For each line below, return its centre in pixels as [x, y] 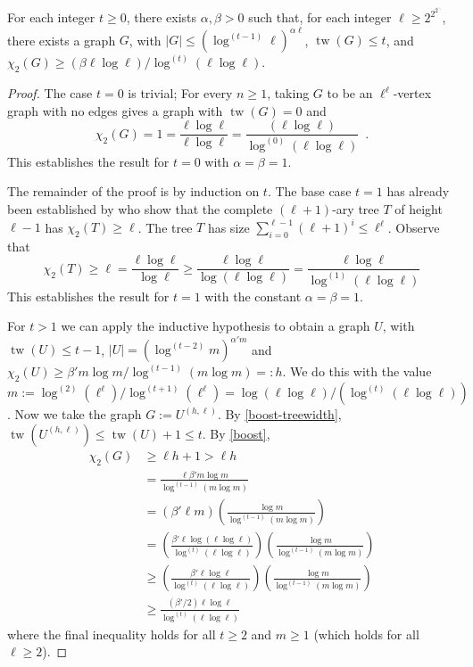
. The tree [165, 227]
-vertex [412, 93]
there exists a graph [62, 40]
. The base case [309, 191]
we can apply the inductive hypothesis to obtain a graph [216, 326]
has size [228, 227]
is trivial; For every [180, 93]
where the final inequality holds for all [112, 634]
